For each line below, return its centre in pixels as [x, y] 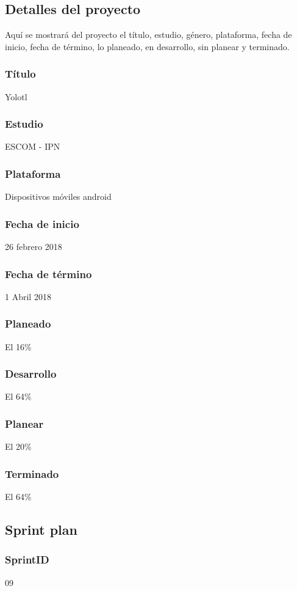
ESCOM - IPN [33, 146]
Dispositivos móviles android [58, 196]
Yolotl [16, 96]
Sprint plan [41, 530]
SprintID [27, 560]
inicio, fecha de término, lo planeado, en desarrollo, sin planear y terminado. [147, 46]
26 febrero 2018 [34, 247]
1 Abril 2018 [28, 296]
